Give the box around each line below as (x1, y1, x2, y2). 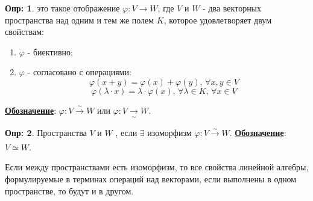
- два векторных (203, 2, 262, 14)
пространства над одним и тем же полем (5, 13, 154, 26)
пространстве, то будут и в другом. (5, 184, 134, 197)
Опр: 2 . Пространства (5, 126, 87, 139)
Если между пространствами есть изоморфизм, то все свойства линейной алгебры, (5, 161, 309, 173)
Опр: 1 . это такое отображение (5, 2, 120, 14)
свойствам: (5, 25, 44, 38)
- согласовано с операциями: (27, 66, 131, 78)
